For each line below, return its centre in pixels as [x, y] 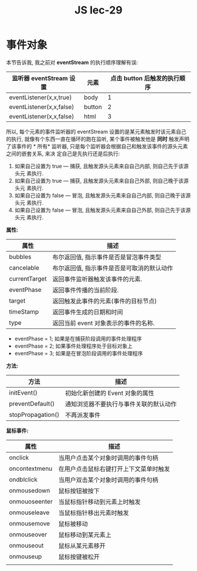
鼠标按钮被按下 [79, 491]
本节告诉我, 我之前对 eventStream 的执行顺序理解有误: [72, 62]
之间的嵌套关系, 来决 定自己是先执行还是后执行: [63, 154]
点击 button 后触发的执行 [145, 78]
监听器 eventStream [40, 78]
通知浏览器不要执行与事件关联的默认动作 [121, 404]
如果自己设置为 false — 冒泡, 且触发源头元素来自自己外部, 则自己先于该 [100, 210]
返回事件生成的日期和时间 [88, 312]
